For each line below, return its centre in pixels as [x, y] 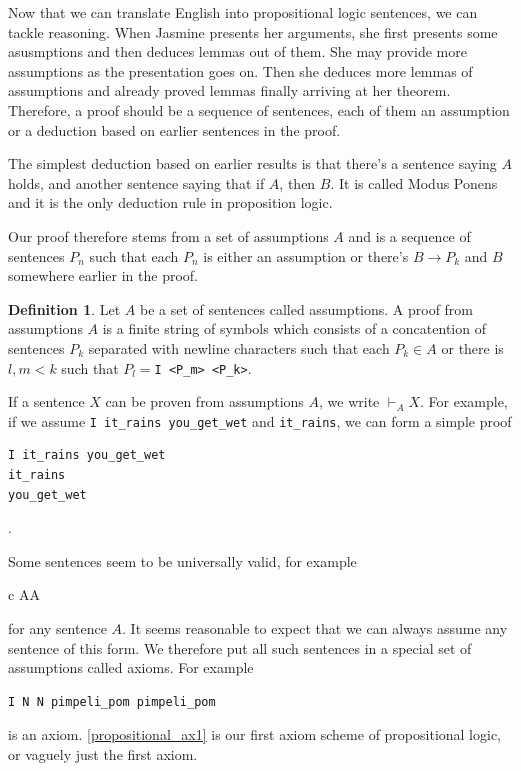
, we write [349, 401]
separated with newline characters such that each [239, 347]
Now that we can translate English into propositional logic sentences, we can [243, 12]
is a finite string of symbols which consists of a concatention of [294, 328]
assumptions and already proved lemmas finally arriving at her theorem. [229, 90]
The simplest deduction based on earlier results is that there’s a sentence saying [252, 163]
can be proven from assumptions [204, 401]
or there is [472, 347]
